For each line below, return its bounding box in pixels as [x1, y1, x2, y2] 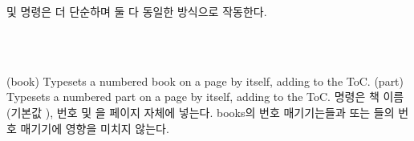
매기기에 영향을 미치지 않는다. [20, 119, 169, 136]
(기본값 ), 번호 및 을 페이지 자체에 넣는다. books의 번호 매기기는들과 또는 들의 [6, 103, 395, 120]
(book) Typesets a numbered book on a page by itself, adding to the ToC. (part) [6, 72, 404, 89]
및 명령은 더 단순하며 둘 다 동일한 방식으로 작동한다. [6, 3, 267, 19]
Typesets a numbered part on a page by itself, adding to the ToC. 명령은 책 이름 [6, 88, 404, 105]
